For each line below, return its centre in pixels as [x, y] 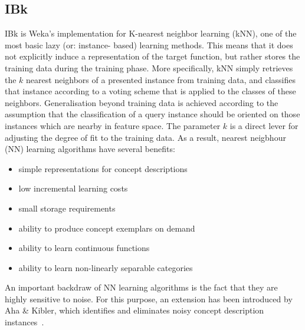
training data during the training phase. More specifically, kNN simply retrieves [149, 67]
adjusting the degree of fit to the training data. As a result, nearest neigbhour [145, 137]
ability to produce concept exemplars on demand [107, 228]
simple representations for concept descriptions [103, 168]
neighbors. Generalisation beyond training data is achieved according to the [142, 102]
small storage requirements [67, 208]
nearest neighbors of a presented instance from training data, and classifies [161, 79]
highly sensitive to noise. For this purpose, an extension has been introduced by [149, 298]
